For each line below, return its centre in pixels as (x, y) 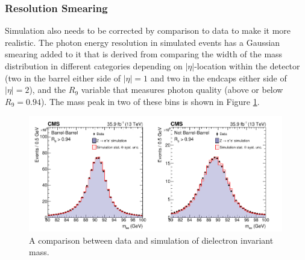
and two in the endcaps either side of (219, 78)
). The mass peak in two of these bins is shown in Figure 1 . (150, 101)
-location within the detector (247, 66)
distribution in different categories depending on (94, 66)
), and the (48, 90)
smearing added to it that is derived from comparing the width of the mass (144, 54)
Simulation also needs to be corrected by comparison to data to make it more (148, 30)
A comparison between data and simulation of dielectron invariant (151, 240)
